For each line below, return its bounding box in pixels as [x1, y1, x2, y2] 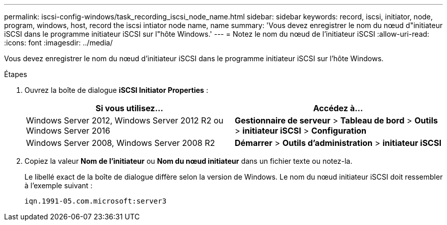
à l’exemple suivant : [24, 181, 93, 190]
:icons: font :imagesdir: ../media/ [4, 38, 113, 47]
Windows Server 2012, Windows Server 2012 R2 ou [26, 115, 224, 126]
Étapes [4, 70, 28, 79]
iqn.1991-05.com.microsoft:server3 [24, 197, 167, 205]
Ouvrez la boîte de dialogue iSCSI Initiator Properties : [24, 86, 208, 94]
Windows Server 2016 [26, 126, 110, 136]
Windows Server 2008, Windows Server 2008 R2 [26, 138, 215, 148]
